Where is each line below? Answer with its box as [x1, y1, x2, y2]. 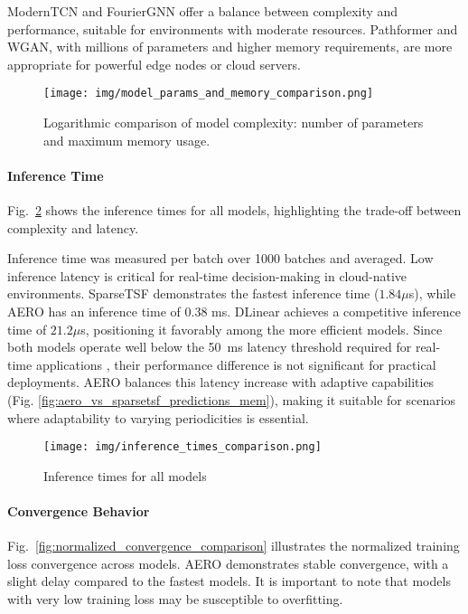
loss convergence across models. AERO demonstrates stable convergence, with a [7, 553, 449, 572]
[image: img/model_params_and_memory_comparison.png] [43, 87, 374, 100]
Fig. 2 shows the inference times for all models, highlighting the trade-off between [7, 201, 462, 220]
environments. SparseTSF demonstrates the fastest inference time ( [7, 284, 379, 303]
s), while [408, 284, 456, 303]
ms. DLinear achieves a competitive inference [211, 301, 461, 320]
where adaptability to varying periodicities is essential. [7, 408, 309, 427]
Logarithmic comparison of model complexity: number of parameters [43, 113, 424, 132]
